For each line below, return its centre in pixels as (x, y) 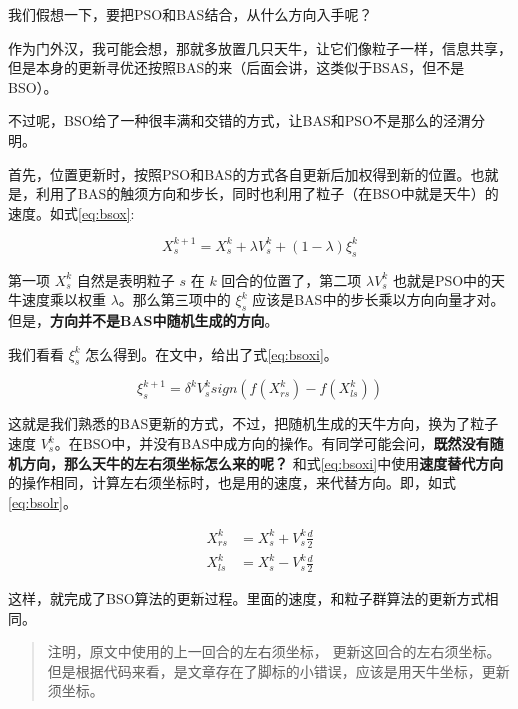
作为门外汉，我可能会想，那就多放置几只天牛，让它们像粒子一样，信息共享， (260, 47)
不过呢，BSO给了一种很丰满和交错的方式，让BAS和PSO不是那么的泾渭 (239, 120)
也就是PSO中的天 (449, 279)
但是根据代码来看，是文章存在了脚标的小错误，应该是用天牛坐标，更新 (278, 670)
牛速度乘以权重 (57, 299)
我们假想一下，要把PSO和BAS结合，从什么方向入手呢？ (190, 14)
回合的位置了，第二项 (291, 279)
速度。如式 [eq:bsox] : (71, 212)
